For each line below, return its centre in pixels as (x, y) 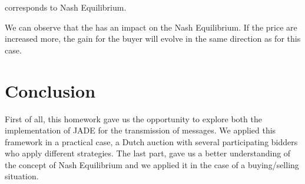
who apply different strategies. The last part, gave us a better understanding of (148, 153)
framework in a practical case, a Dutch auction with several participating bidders (151, 141)
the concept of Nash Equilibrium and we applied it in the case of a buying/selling (152, 164)
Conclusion (50, 90)
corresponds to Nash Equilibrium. (66, 7)
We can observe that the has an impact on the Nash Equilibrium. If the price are (151, 27)
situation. (22, 176)
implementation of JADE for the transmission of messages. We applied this (140, 130)
